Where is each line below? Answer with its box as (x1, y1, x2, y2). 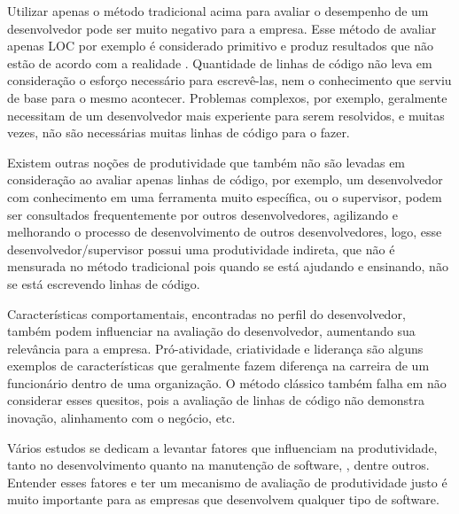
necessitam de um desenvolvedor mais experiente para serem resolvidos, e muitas (7, 105, 445, 124)
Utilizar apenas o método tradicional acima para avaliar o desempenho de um (7, 2, 429, 19)
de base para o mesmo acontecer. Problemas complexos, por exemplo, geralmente (7, 88, 447, 106)
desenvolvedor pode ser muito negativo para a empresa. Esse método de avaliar (7, 19, 437, 37)
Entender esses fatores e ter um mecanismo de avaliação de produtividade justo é (7, 472, 447, 491)
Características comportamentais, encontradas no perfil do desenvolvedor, (7, 304, 406, 323)
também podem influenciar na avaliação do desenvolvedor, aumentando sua (7, 322, 416, 340)
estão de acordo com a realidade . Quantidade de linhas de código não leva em (7, 53, 432, 72)
